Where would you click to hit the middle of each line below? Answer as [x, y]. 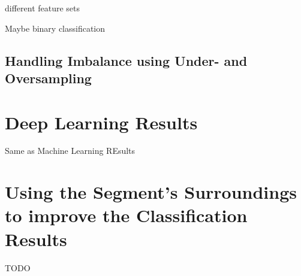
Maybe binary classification [55, 28]
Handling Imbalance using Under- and [126, 60]
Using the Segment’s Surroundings [151, 192]
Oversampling [48, 78]
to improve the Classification [126, 215]
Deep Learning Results [101, 122]
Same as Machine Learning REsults [70, 151]
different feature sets [43, 8]
